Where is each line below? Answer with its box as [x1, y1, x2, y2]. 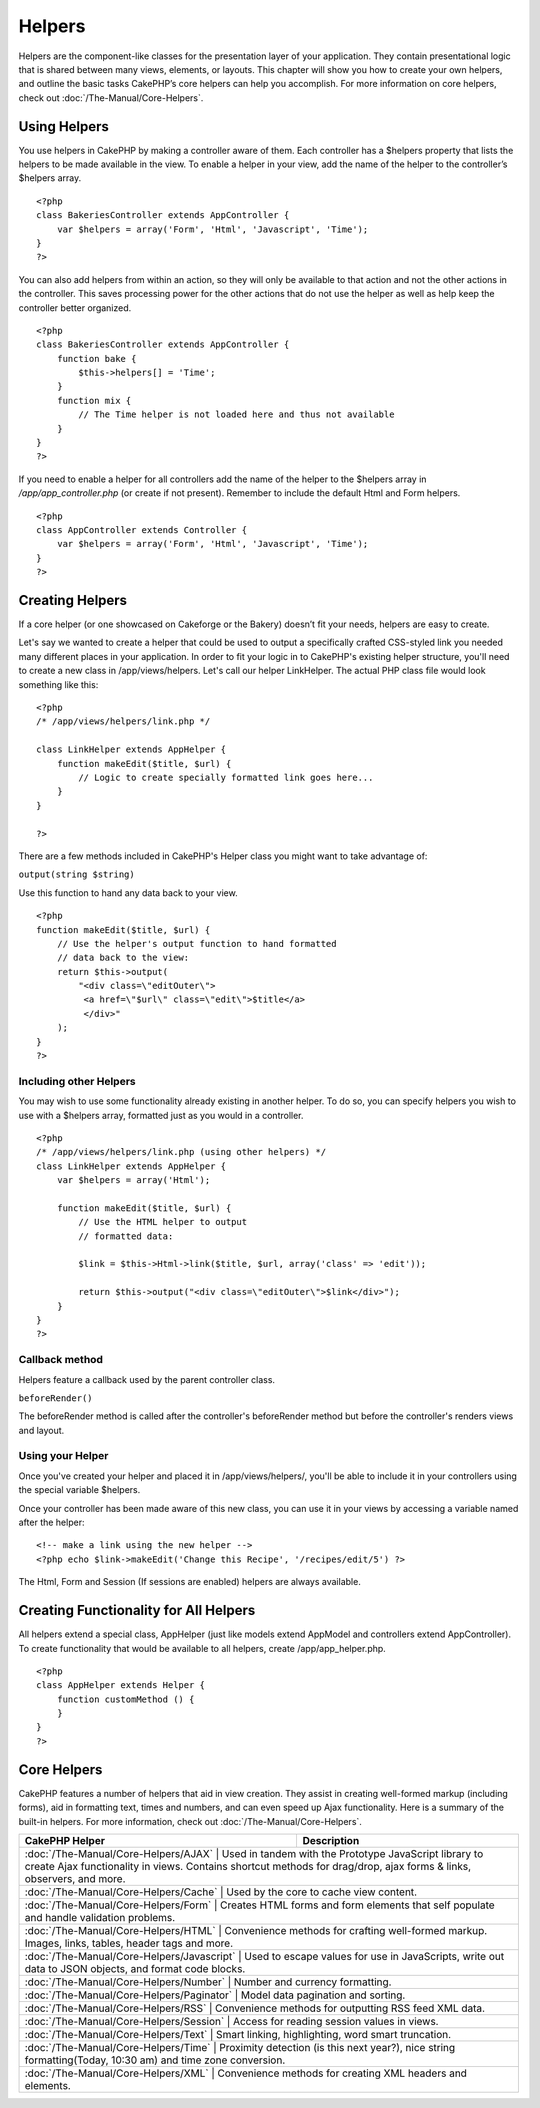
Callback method [18, 1353, 104, 1367]
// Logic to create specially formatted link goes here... [78, 771, 374, 783]
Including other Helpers [18, 1074, 136, 1088]
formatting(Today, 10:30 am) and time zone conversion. [24, 2053, 286, 2067]
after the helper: [18, 1516, 85, 1529]
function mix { [56, 395, 132, 406]
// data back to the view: [56, 952, 190, 964]
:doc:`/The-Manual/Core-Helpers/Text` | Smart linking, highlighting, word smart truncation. [24, 2027, 452, 2041]
